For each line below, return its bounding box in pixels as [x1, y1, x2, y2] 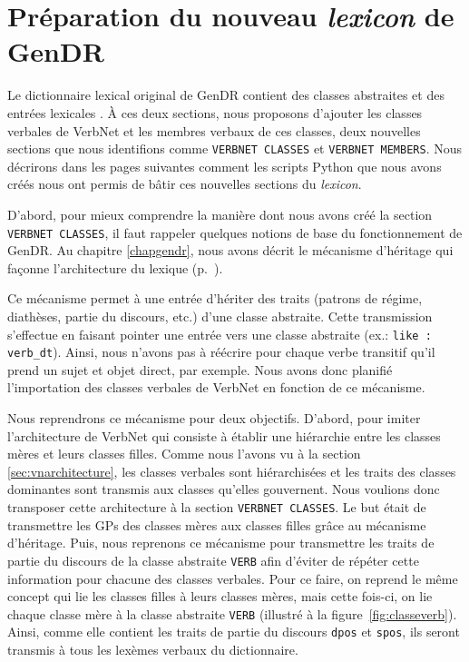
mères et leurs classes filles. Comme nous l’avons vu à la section [7, 444, 361, 463]
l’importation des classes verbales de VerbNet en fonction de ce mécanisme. [7, 378, 425, 397]
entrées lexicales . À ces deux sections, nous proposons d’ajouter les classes [7, 103, 423, 122]
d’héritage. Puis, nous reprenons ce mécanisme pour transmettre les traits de [7, 533, 435, 552]
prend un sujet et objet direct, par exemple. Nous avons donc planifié [7, 360, 393, 379]
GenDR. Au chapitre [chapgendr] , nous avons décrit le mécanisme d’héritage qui [7, 241, 454, 260]
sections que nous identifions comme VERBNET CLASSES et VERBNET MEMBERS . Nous [7, 139, 462, 158]
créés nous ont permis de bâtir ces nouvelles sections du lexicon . [7, 174, 362, 193]
